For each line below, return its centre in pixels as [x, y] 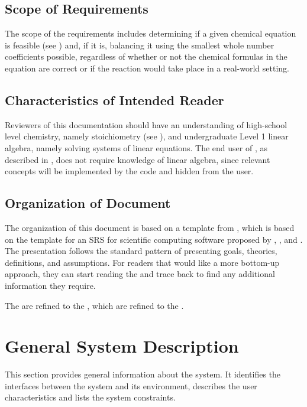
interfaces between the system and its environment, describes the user [131, 385]
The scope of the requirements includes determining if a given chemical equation [151, 33]
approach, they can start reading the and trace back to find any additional [140, 274]
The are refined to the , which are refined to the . [94, 305]
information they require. [50, 285]
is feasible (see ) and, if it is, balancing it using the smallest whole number [140, 45]
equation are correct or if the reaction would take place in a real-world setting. [147, 68]
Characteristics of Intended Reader [114, 100]
